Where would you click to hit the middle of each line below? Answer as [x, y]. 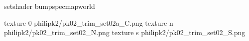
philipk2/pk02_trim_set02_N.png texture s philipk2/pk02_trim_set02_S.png [125, 32]
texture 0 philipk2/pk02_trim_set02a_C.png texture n [89, 22]
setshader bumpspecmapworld [50, 6]
